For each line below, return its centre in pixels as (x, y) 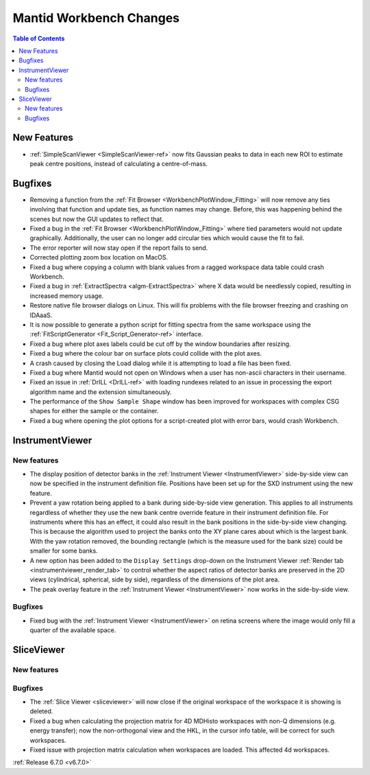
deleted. (41, 711)
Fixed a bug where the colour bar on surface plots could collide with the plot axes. (146, 354)
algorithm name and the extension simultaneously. (101, 392)
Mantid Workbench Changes (96, 18)
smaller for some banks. (64, 551)
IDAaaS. (41, 315)
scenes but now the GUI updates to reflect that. (97, 219)
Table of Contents (39, 38)
